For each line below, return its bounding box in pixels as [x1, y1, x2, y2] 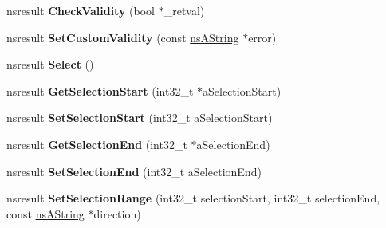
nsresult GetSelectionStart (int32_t [6, 82, 194, 99]
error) [248, 29, 277, 45]
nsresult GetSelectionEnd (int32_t [6, 136, 187, 152]
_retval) [163, 2, 205, 18]
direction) [93, 205, 141, 222]
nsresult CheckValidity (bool [6, 2, 156, 18]
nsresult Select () [6, 56, 94, 73]
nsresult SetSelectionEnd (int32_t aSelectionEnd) [6, 163, 262, 179]
